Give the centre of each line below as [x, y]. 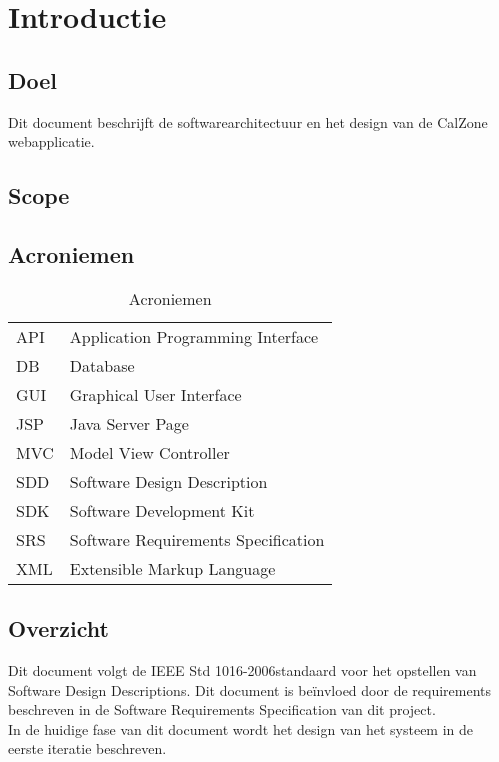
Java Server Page [129, 423]
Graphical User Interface [155, 394]
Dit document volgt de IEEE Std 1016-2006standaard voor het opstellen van [242, 669]
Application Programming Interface [194, 336]
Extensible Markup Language [172, 568]
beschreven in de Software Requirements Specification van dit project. [222, 709]
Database [102, 365]
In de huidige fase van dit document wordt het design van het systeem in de [241, 728]
